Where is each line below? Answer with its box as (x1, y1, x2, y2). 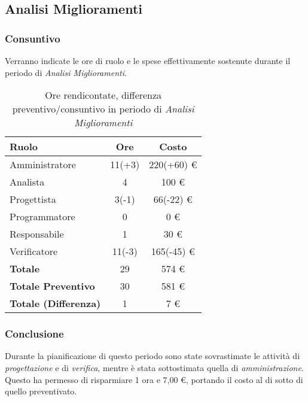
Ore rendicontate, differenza (45, 88, 162, 102)
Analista (10, 175, 45, 189)
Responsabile (10, 227, 64, 241)
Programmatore (10, 209, 75, 224)
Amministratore (10, 157, 76, 172)
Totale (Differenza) (10, 296, 101, 311)
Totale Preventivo (10, 279, 95, 293)
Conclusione (5, 326, 64, 341)
